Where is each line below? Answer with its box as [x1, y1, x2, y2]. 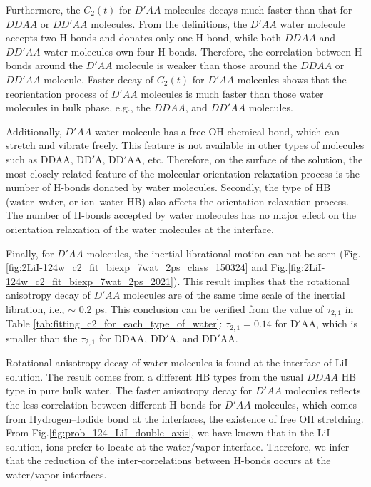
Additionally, [6, 123, 62, 138]
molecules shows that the [237, 71, 347, 86]
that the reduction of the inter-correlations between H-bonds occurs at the [6, 453, 331, 468]
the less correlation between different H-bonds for [6, 397, 222, 412]
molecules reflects [285, 383, 361, 398]
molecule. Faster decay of [44, 71, 154, 86]
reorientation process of [6, 86, 108, 101]
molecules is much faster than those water [141, 86, 324, 101]
